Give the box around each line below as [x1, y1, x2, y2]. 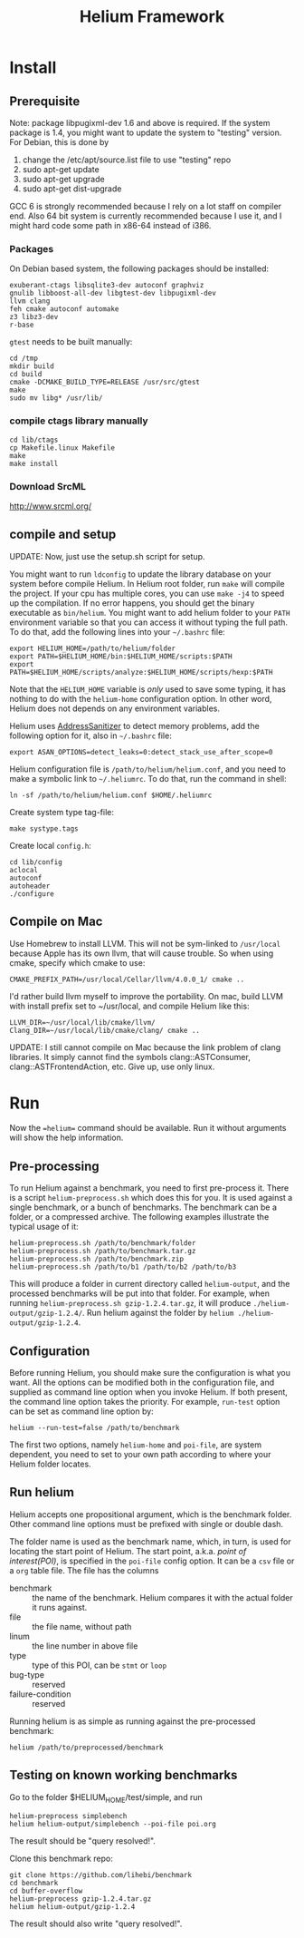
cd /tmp [9, 354, 39, 364]
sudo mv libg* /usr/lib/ [9, 394, 103, 403]
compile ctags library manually [9, 414, 148, 427]
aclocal [9, 865, 39, 874]
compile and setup [9, 527, 117, 542]
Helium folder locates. [9, 1458, 92, 1470]
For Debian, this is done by [9, 137, 109, 147]
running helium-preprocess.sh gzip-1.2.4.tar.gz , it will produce [9, 1298, 252, 1309]
